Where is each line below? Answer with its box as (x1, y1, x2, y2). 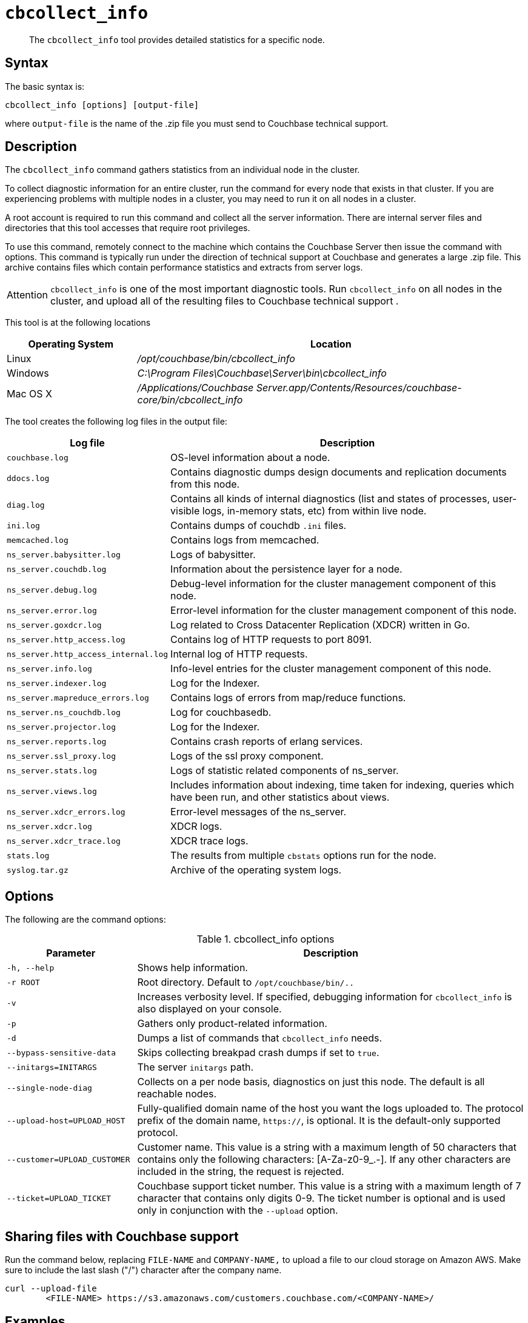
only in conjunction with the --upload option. (137, 1204, 338, 1217)
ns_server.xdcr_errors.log (7, 807, 125, 816)
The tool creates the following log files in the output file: (5, 416, 227, 427)
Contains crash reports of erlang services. (170, 735, 363, 748)
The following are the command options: (5, 914, 166, 925)
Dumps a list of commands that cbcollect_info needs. (137, 1032, 383, 1045)
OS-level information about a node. (170, 451, 330, 464)
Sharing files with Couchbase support (5, 1228, 239, 1244)
